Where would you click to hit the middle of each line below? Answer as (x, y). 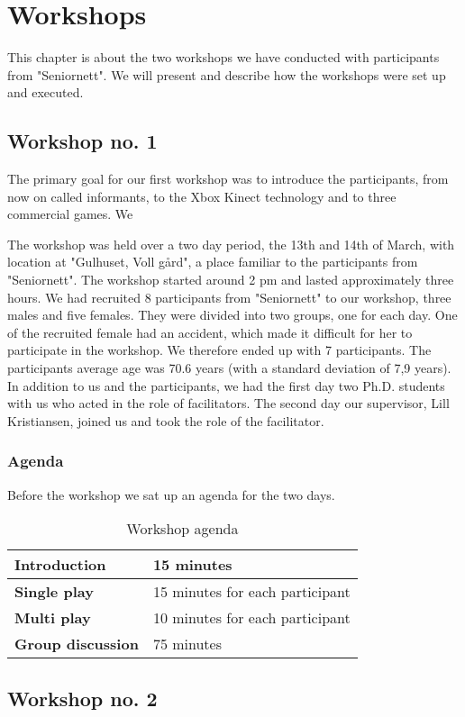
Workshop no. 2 (82, 698)
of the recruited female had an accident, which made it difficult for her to (210, 332)
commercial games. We (70, 214)
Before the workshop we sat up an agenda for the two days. (171, 494)
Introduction (60, 565)
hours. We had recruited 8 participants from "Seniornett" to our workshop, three (229, 297)
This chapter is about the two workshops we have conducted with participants (223, 57)
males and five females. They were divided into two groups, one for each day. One (232, 315)
